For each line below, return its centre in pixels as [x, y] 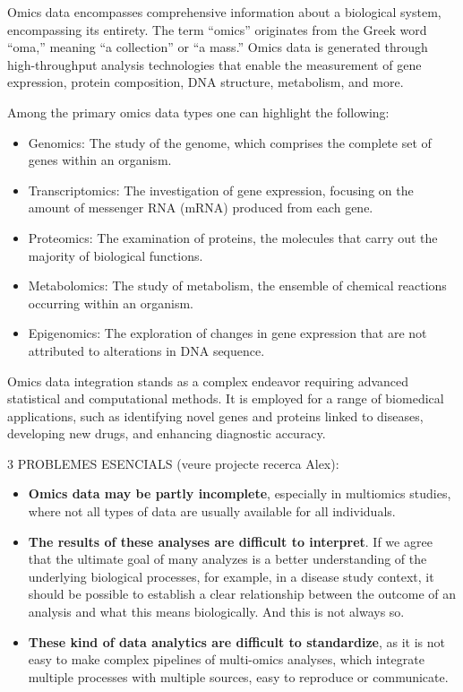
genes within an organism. [100, 160]
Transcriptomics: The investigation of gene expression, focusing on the [221, 190]
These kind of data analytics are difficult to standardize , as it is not [237, 641]
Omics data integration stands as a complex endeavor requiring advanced [208, 381]
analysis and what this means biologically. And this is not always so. [216, 612]
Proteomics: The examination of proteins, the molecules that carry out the [233, 237]
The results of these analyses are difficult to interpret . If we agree [230, 541]
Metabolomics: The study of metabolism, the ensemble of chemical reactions [237, 285]
